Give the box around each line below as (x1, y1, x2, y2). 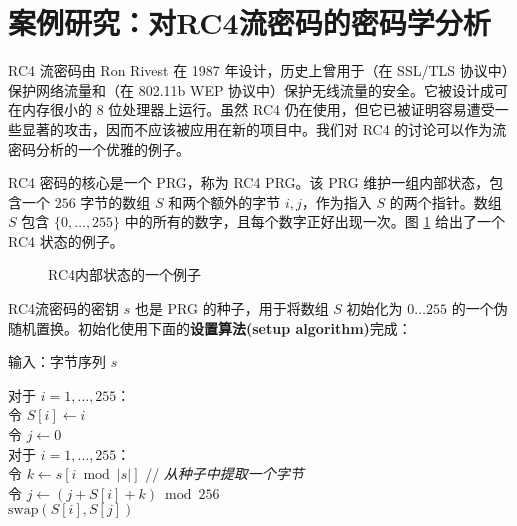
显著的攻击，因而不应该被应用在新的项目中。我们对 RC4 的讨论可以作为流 (21, 118, 507, 139)
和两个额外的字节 (168, 191, 281, 212)
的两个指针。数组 (389, 191, 502, 212)
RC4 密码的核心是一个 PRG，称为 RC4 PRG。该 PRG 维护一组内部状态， (8, 172, 490, 193)
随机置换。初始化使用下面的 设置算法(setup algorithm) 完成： (8, 317, 412, 338)
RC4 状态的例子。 (8, 230, 124, 251)
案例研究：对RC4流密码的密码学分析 (8, 2, 491, 43)
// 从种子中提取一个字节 (145, 463, 304, 484)
